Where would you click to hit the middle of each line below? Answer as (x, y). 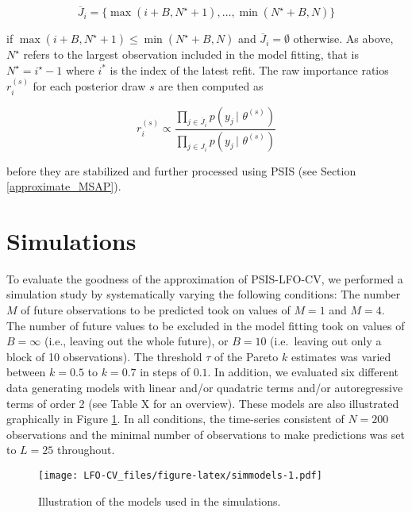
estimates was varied (341, 356)
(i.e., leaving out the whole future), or (136, 341)
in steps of (165, 372)
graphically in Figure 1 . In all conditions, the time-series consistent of (175, 419)
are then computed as (211, 86)
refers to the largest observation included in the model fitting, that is (191, 54)
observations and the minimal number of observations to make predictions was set (206, 434)
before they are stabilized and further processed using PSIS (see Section (181, 170)
